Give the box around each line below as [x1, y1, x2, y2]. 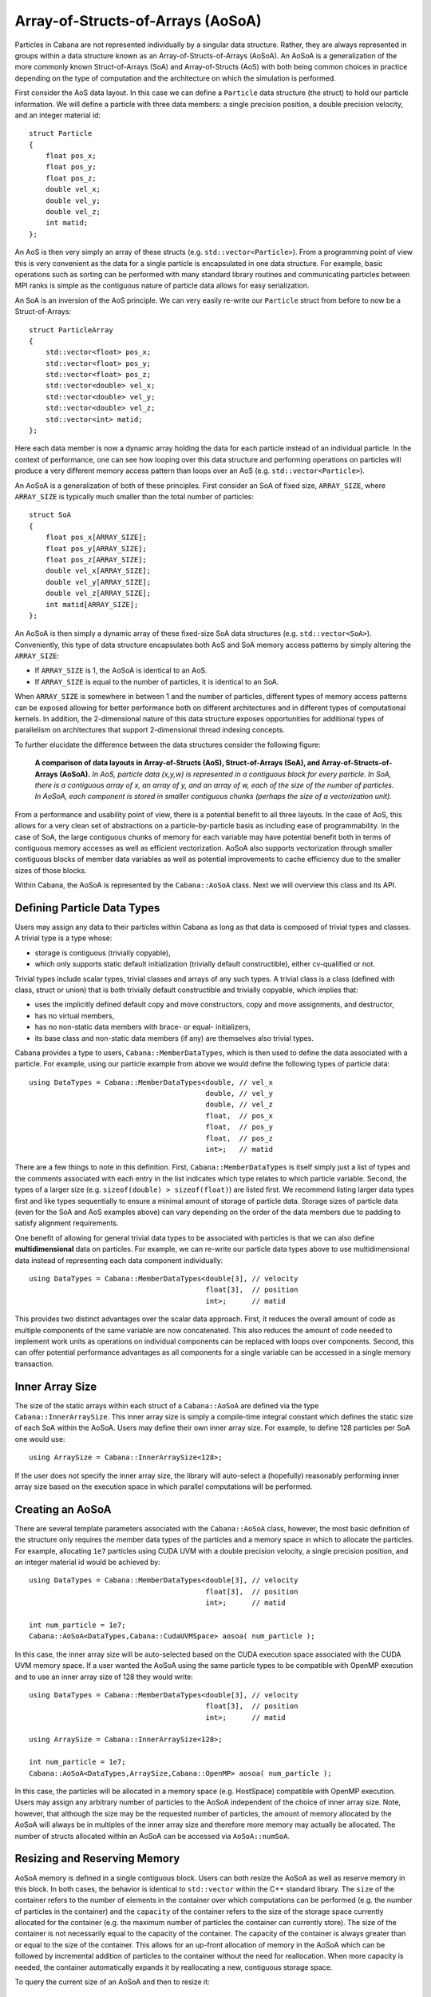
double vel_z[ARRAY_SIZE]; [45, 589, 152, 598]
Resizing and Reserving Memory [14, 1852, 180, 1865]
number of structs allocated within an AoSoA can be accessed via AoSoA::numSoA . [14, 1831, 291, 1840]
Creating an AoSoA [14, 1503, 112, 1516]
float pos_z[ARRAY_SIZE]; [45, 555, 148, 564]
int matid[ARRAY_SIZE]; [45, 600, 139, 609]
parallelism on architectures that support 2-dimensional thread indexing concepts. [14, 725, 285, 735]
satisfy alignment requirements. [14, 1218, 119, 1228]
